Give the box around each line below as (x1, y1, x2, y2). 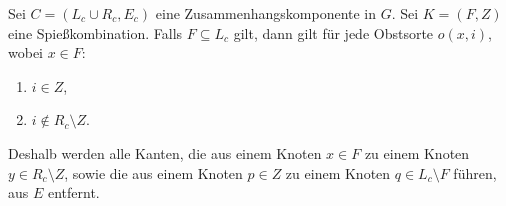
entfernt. (47, 182, 100, 203)
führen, (453, 162, 497, 183)
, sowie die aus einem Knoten (64, 162, 243, 183)
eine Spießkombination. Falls (8, 22, 183, 43)
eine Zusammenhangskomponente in (155, 3, 377, 23)
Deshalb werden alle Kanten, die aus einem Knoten (8, 142, 322, 163)
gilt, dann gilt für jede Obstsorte (233, 22, 434, 43)
